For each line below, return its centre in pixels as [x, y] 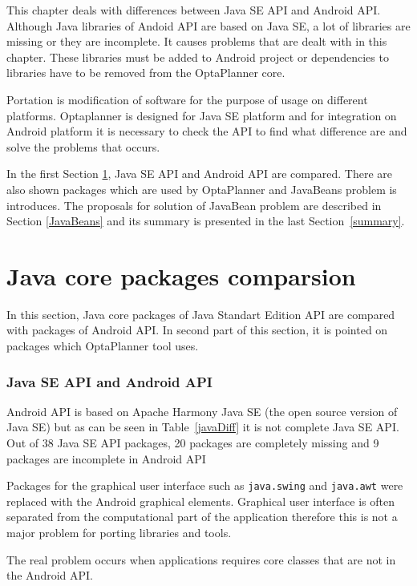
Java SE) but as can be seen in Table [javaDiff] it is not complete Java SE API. [203, 427]
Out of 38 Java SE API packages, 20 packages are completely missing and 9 [193, 443]
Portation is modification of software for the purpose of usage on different [187, 99]
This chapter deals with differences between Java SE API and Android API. [194, 10]
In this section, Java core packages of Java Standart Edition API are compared [201, 314]
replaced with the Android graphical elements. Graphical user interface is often [200, 501]
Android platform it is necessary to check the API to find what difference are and [207, 131]
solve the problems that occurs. [83, 146]
